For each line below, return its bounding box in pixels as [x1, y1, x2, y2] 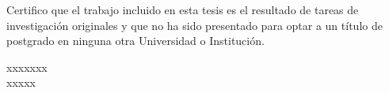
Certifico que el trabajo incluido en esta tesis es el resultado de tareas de [6, 2, 359, 17]
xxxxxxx [6, 58, 48, 75]
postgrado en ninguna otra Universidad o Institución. [6, 32, 265, 49]
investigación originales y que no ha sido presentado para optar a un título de [6, 17, 383, 33]
